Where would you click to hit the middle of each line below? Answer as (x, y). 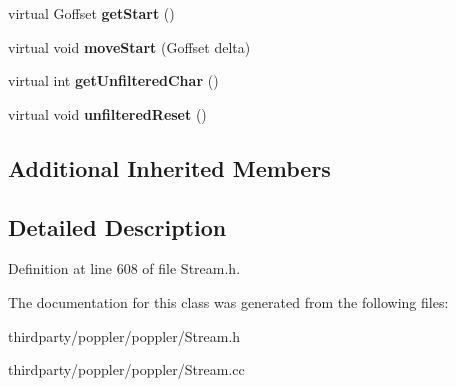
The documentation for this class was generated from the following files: (228, 301)
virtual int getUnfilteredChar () (113, 80)
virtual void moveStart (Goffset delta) (129, 46)
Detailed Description (117, 226)
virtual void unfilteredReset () (107, 113)
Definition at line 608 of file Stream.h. (124, 268)
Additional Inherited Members (169, 167)
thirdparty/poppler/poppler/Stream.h (124, 335)
